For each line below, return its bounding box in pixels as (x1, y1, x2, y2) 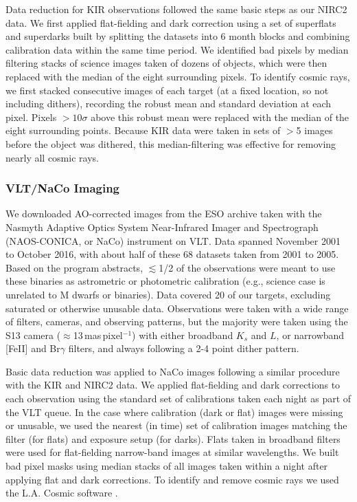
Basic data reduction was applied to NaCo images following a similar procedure (5, 364, 340, 378)
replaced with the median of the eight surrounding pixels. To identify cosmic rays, (5, 69, 350, 83)
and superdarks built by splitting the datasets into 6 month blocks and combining (5, 29, 350, 43)
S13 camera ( (5, 327, 61, 342)
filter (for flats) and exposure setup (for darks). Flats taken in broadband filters (5, 431, 341, 446)
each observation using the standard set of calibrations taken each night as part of (5, 391, 352, 406)
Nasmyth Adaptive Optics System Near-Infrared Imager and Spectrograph (5, 219, 319, 234)
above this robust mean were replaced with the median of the (91, 109, 349, 124)
